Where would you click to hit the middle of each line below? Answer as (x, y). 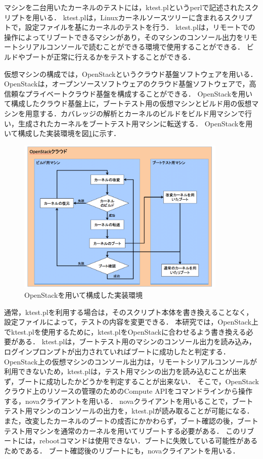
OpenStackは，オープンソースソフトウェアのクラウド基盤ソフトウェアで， (127, 84)
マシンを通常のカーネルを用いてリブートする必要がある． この (136, 430)
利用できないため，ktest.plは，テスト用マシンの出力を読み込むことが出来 (125, 371)
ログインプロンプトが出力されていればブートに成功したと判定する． (117, 351)
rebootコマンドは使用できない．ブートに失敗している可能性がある (148, 441)
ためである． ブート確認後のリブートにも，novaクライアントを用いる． (122, 450)
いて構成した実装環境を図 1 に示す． (62, 133)
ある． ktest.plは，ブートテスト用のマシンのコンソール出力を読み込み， (137, 341)
